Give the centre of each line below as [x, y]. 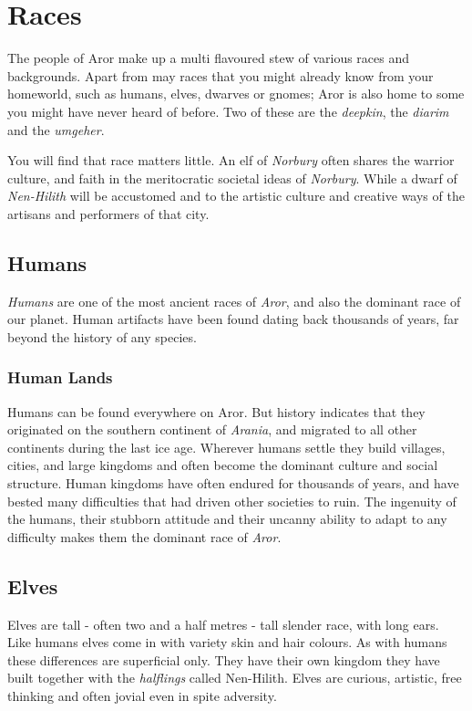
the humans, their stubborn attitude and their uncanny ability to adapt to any [227, 519]
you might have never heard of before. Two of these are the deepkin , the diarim [228, 111]
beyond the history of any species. [102, 336]
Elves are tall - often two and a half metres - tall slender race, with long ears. [223, 624]
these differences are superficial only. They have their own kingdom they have [224, 659]
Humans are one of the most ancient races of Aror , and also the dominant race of [234, 301]
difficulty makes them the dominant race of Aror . [144, 536]
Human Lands [60, 377]
